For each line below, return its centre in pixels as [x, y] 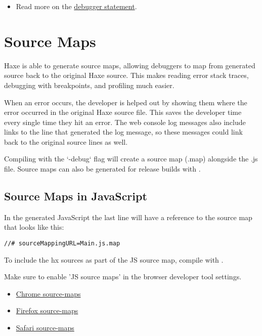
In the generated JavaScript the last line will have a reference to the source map [128, 217]
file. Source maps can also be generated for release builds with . [102, 169]
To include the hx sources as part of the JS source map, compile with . [114, 259]
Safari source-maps [45, 328]
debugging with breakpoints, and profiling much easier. [89, 85]
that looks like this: [34, 227]
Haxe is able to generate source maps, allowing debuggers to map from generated [130, 65]
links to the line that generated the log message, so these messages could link [123, 132]
